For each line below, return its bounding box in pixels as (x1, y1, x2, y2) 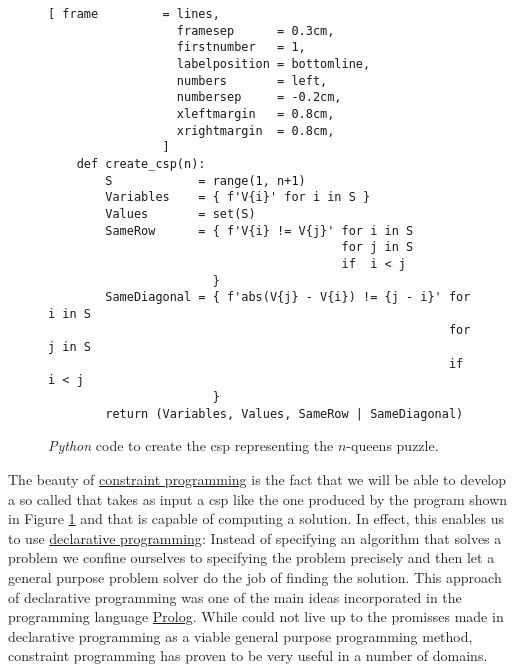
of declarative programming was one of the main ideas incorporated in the (8, 586, 462, 607)
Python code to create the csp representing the (48, 435, 334, 456)
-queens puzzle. (346, 435, 439, 456)
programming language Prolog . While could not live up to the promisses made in (8, 606, 504, 627)
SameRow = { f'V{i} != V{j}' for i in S (105, 223, 414, 238)
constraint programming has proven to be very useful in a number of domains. (8, 645, 488, 666)
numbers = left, (176, 73, 328, 88)
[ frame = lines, (48, 7, 220, 21)
